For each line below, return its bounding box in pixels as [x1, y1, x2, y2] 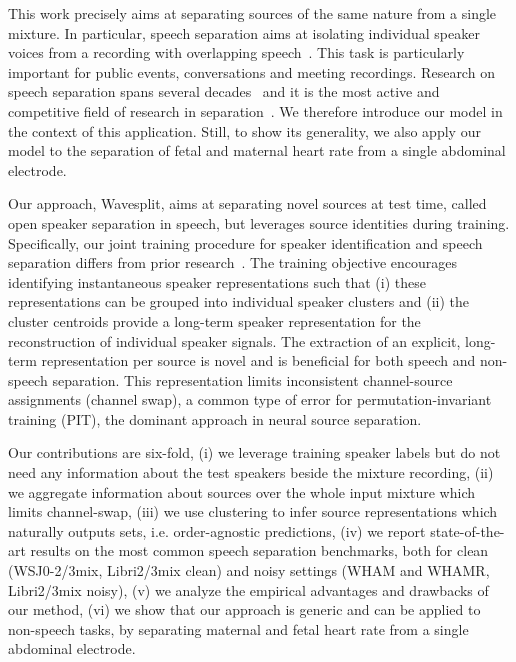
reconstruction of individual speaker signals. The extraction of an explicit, [8, 330, 461, 351]
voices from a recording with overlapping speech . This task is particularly [8, 42, 465, 63]
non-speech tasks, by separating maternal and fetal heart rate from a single [8, 618, 469, 639]
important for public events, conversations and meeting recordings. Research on [8, 61, 495, 82]
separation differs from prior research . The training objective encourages [8, 252, 458, 273]
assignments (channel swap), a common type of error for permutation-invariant [8, 389, 492, 410]
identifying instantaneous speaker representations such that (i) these [8, 271, 426, 292]
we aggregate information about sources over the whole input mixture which [8, 481, 476, 502]
